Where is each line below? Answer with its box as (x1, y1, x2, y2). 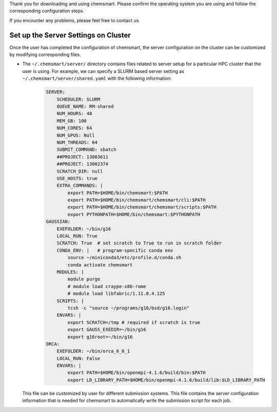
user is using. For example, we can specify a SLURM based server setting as (22, 68, 185, 74)
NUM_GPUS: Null (56, 132, 95, 138)
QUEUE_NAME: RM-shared (56, 103, 114, 110)
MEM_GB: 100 (56, 118, 87, 123)
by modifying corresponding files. (9, 51, 81, 58)
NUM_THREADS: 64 (56, 139, 97, 145)
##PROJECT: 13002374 (56, 161, 109, 167)
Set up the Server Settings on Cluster (9, 31, 131, 40)
